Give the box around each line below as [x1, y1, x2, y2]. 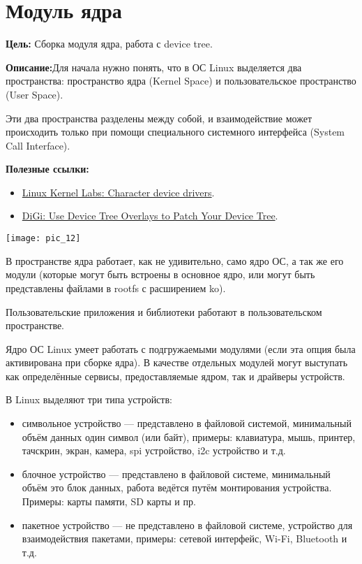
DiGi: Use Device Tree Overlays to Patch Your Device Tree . [22, 208, 278, 223]
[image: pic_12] [6, 233, 81, 244]
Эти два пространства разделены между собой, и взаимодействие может [6, 110, 312, 125]
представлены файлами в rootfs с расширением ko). [6, 280, 226, 295]
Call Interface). [6, 138, 70, 152]
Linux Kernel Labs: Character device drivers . [22, 185, 215, 199]
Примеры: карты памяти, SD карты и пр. [22, 494, 196, 509]
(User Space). [6, 87, 63, 101]
